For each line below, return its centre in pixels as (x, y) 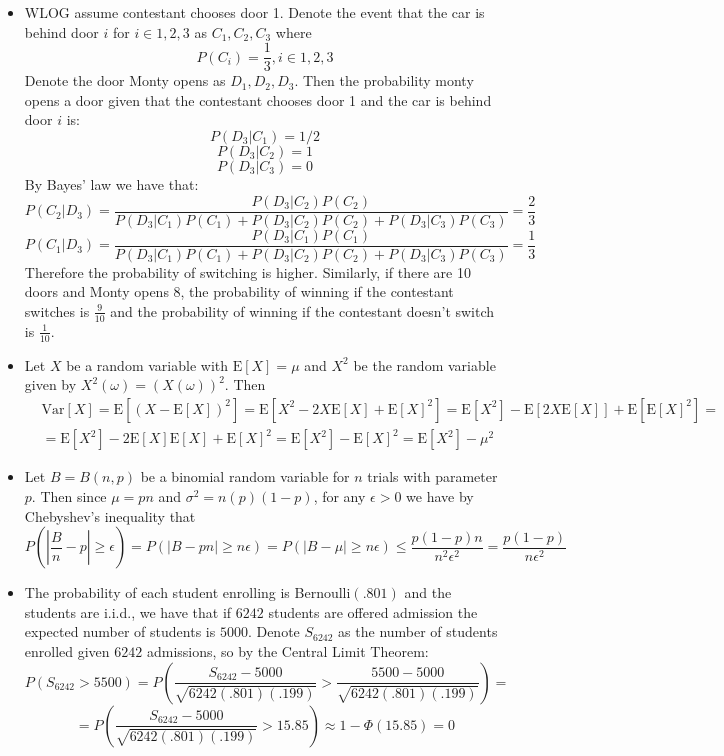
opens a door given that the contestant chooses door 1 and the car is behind (258, 99)
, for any (339, 495)
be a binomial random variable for (245, 476)
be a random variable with (147, 364)
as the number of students (418, 631)
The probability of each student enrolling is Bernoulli (187, 592)
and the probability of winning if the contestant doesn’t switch (302, 310)
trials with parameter (432, 476)
